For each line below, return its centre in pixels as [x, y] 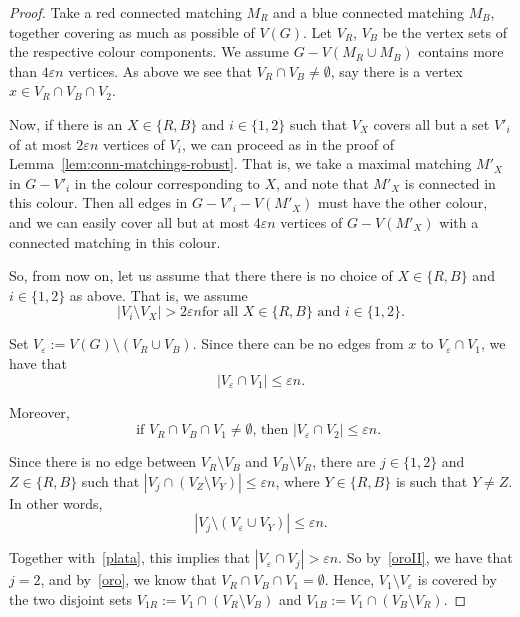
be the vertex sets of [444, 31]
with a [459, 221]
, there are [344, 461]
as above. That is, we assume [158, 294]
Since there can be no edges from [302, 343]
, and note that [322, 182]
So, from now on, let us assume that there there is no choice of [201, 275]
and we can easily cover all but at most [129, 221]
